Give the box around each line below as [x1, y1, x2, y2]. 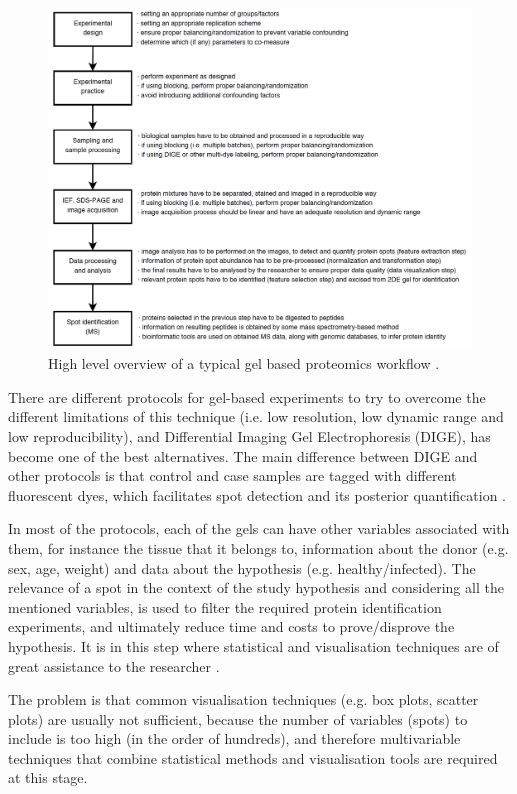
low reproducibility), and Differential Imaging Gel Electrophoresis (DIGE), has [8, 425, 491, 446]
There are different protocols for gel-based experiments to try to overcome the [8, 386, 486, 407]
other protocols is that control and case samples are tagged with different [8, 465, 457, 486]
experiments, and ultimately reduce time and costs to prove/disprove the [8, 616, 455, 637]
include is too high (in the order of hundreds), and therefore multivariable [8, 728, 461, 749]
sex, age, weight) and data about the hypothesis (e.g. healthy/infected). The [8, 557, 476, 578]
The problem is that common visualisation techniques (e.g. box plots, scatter [8, 689, 479, 710]
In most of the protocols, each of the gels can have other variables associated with [8, 518, 510, 539]
